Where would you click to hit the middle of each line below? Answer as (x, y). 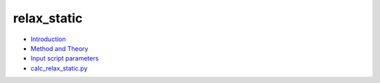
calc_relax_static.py (59, 68)
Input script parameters (65, 59)
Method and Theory (59, 48)
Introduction (48, 39)
